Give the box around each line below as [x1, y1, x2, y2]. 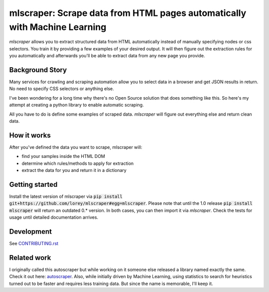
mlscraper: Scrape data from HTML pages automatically [9, 7, 247, 18]
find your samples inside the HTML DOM [21, 153, 106, 159]
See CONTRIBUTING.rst [9, 241, 59, 247]
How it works [9, 131, 51, 140]
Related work [9, 253, 51, 262]
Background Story [9, 65, 67, 74]
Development [9, 227, 52, 236]
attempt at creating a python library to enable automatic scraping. [9, 102, 144, 108]
